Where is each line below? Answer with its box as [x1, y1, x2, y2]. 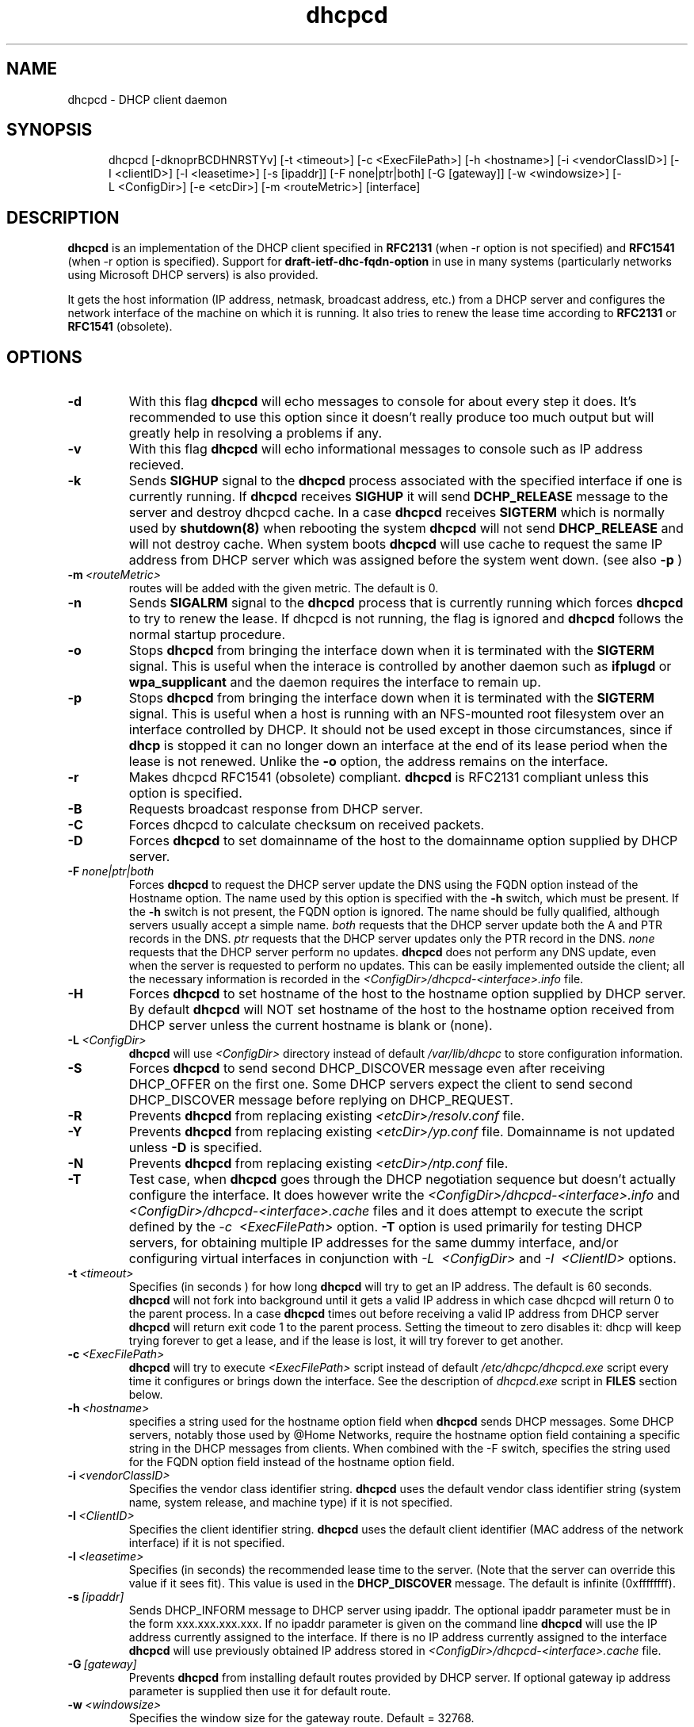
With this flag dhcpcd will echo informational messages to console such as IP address [128, 441, 643, 458]
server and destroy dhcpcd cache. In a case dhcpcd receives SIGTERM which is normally [128, 504, 665, 521]
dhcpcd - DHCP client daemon [67, 92, 227, 106]
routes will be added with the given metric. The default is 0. [128, 581, 439, 595]
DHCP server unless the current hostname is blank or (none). [128, 1017, 493, 1034]
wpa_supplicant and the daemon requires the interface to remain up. [128, 674, 541, 691]
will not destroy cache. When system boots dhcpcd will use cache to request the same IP [128, 536, 663, 553]
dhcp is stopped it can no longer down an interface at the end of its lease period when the [128, 737, 668, 754]
